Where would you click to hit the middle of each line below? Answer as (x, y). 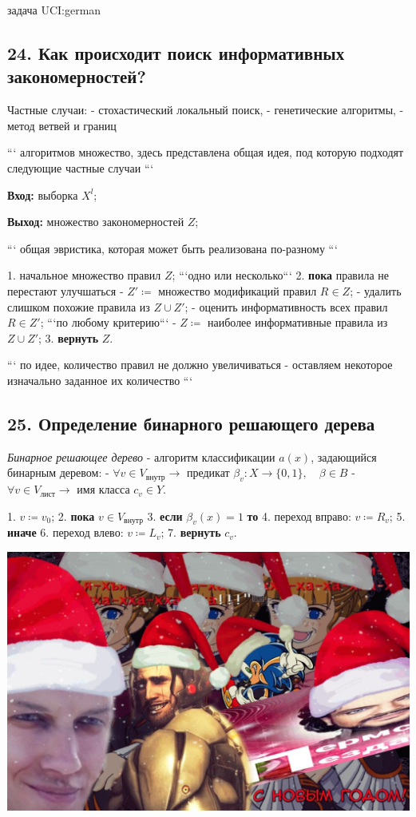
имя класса (103, 489)
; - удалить (376, 290)
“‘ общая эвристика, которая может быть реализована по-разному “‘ (172, 248)
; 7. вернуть (191, 532)
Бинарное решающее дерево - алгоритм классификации (141, 456)
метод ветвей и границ (62, 125)
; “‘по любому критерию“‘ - (108, 322)
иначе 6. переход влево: (65, 532)
